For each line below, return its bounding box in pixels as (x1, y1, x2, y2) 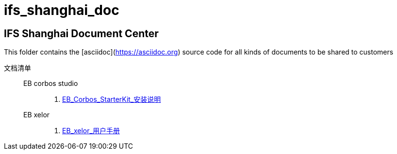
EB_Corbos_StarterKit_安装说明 (62, 95, 161, 104)
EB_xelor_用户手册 (62, 126, 120, 135)
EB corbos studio (23, 79, 78, 88)
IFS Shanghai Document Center (4, 27, 159, 40)
